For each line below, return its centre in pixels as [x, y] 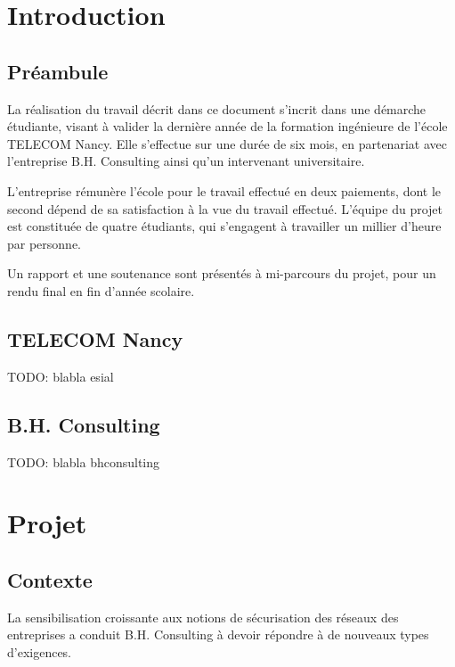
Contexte [50, 579]
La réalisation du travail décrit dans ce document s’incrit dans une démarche [217, 108]
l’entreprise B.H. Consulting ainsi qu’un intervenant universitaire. [186, 161]
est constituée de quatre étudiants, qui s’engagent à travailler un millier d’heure [224, 226]
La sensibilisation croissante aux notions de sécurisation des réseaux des [203, 617]
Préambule [58, 71]
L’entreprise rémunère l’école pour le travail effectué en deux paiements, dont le [224, 190]
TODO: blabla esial [61, 376]
